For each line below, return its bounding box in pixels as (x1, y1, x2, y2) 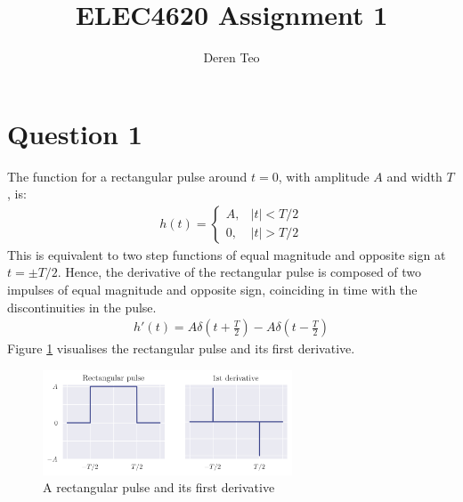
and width (386, 166, 443, 185)
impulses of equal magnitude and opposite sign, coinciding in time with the (7, 280, 418, 299)
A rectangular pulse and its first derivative (43, 478, 275, 497)
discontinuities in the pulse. (7, 297, 157, 316)
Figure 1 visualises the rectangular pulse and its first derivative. (7, 339, 355, 358)
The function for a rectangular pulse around (7, 166, 248, 185)
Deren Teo (203, 48, 260, 67)
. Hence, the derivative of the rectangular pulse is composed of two (57, 263, 422, 281)
